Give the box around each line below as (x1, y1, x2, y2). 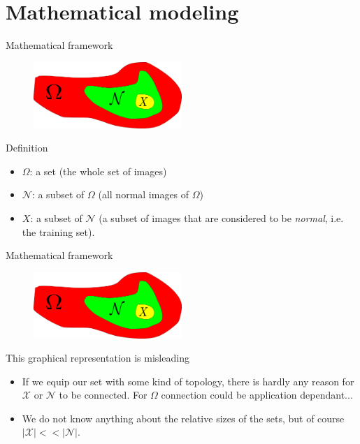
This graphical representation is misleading (6, 350, 189, 365)
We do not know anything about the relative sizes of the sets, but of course (22, 410, 345, 425)
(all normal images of (98, 187, 189, 202)
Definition (6, 140, 48, 155)
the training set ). (22, 224, 95, 239)
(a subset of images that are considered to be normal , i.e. (99, 210, 344, 225)
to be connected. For (59, 387, 147, 402)
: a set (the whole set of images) (29, 163, 167, 178)
